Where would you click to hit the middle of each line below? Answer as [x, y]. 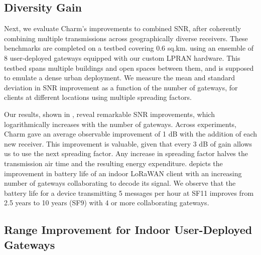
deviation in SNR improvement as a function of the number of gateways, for [121, 87]
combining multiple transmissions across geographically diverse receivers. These [126, 38]
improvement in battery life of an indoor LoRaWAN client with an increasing [123, 173]
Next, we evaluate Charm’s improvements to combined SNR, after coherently [123, 28]
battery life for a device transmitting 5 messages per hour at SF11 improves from [129, 193]
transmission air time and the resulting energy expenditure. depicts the [113, 163]
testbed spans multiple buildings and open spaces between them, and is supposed [129, 68]
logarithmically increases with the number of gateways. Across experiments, [120, 124]
